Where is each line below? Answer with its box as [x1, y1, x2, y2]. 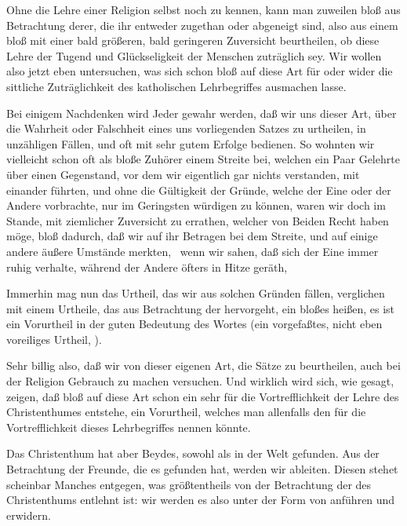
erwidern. [6, 506, 51, 523]
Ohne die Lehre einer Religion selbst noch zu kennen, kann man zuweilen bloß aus [6, 2, 401, 17]
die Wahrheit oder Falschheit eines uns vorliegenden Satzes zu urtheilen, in [6, 120, 366, 137]
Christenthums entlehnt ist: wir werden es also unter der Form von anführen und [6, 491, 395, 508]
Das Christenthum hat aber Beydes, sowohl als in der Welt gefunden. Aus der [6, 445, 380, 462]
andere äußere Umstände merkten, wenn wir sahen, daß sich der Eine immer [6, 243, 379, 259]
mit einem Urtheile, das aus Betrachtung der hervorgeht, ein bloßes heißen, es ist [6, 300, 395, 316]
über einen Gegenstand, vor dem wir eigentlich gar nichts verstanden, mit [6, 166, 360, 182]
